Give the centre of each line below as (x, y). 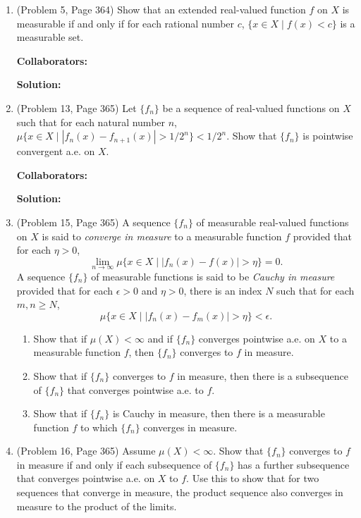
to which (99, 427)
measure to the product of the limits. (97, 506)
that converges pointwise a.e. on (86, 478)
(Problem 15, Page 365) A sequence (93, 222)
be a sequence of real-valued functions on (251, 107)
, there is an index (223, 290)
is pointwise (328, 136)
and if (160, 338)
